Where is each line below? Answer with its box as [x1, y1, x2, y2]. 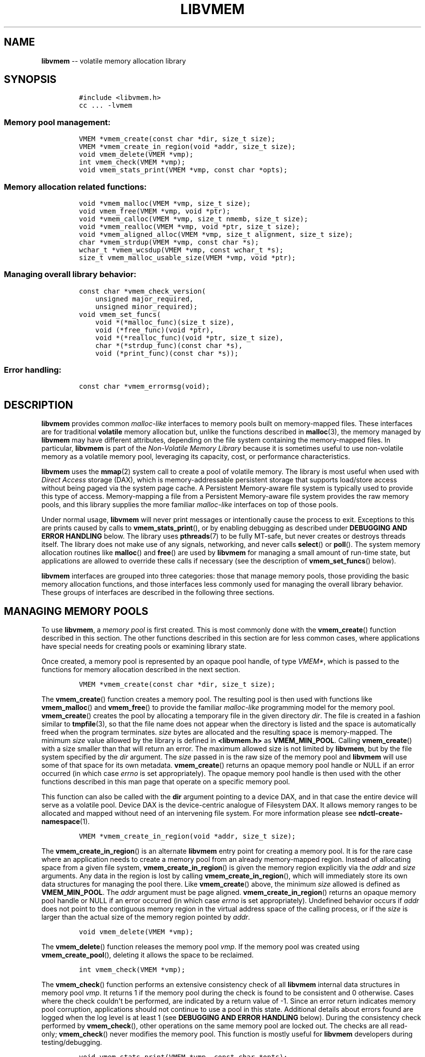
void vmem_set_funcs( [79, 310, 161, 318]
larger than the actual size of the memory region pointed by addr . [41, 913, 250, 922]
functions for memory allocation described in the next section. [41, 665, 240, 674]
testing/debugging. [41, 1038, 102, 1047]
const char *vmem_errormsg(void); [79, 382, 210, 391]
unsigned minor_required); [95, 302, 198, 311]
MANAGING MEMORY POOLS [4, 605, 148, 617]
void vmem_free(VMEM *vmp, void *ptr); [79, 207, 230, 215]
